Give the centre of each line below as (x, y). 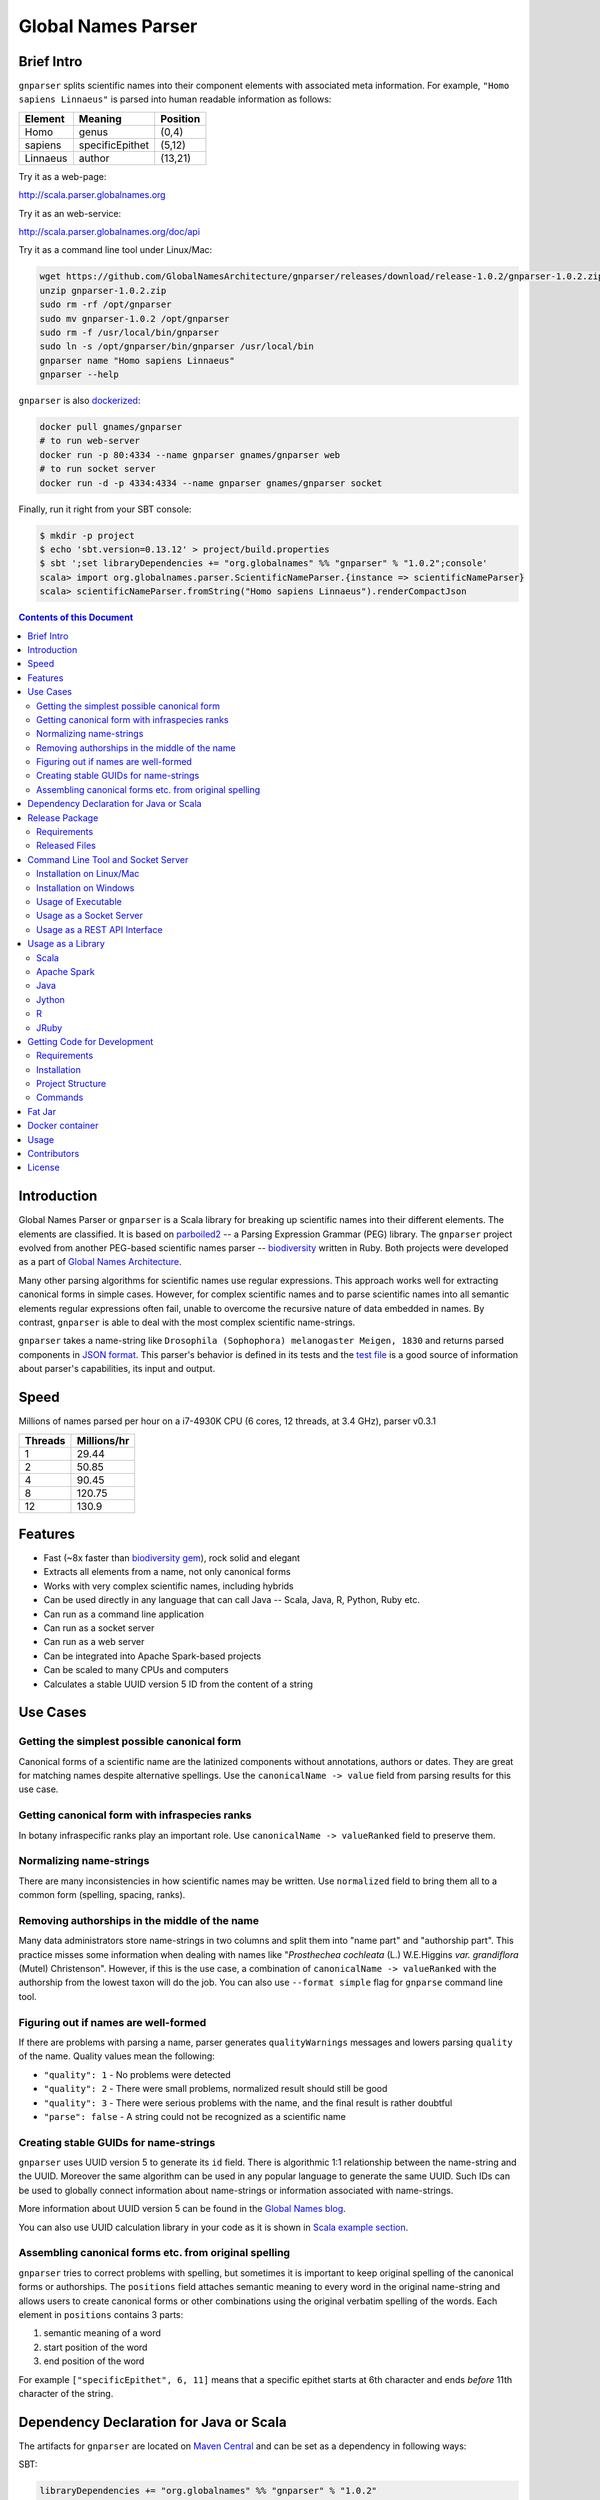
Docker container (63, 1126)
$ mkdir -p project (87, 535)
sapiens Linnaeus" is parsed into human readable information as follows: (175, 99)
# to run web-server (89, 441)
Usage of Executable (79, 901)
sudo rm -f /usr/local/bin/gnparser (129, 332)
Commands (60, 1097)
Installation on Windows (85, 887)
